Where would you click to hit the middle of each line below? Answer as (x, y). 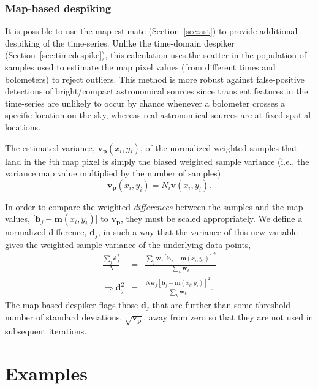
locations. (23, 127)
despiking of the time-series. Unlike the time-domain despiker (120, 43)
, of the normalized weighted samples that (219, 147)
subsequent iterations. (46, 330)
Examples (46, 373)
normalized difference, (46, 232)
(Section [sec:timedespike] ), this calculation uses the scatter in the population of (156, 55)
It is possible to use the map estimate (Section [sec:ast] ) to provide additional (151, 31)
